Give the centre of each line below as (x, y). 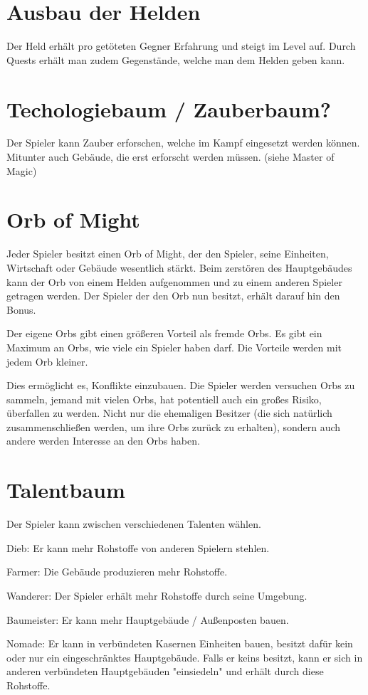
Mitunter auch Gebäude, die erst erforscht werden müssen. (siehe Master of (170, 157)
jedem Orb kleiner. (47, 361)
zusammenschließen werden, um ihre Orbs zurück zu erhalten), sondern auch (174, 426)
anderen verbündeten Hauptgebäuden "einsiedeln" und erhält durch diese (165, 671)
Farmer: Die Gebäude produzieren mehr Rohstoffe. (117, 572)
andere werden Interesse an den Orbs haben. (103, 441)
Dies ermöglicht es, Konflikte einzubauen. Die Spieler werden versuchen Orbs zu (181, 385)
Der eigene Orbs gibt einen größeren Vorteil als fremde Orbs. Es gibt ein (164, 333)
